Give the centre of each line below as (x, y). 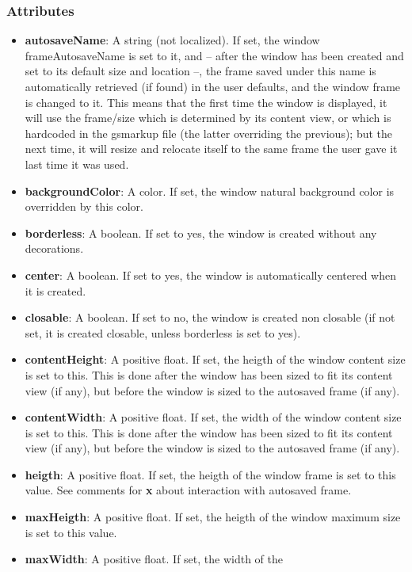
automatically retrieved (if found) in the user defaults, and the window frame (213, 86)
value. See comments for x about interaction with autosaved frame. (188, 490)
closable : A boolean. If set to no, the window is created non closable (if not (210, 317)
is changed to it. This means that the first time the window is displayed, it (206, 102)
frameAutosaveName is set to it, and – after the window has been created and (214, 55)
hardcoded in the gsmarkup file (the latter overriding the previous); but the (209, 133)
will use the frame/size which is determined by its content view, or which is (208, 118)
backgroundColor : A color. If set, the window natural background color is (210, 191)
